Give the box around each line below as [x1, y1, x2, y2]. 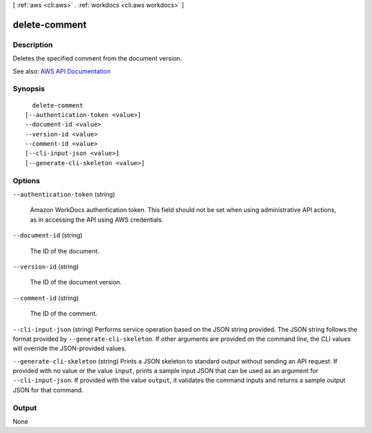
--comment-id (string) [12, 293, 79, 302]
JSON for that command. [12, 386, 84, 394]
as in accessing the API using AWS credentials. [30, 215, 164, 224]
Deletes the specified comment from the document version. [12, 54, 183, 63]
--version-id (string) [12, 262, 79, 271]
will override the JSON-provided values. [12, 344, 127, 352]
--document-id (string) [12, 231, 83, 240]
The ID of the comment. [30, 310, 98, 318]
